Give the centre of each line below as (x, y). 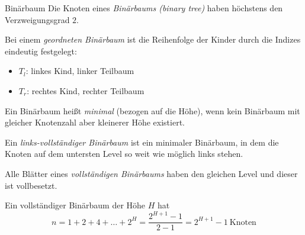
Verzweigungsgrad (37, 19)
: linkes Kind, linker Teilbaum (80, 71)
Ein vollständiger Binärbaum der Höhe (75, 205)
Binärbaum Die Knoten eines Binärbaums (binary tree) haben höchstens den (144, 8)
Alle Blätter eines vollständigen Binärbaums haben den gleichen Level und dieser (151, 173)
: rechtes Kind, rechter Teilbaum (86, 90)
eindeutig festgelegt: (41, 51)
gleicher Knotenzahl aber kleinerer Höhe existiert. (95, 122)
